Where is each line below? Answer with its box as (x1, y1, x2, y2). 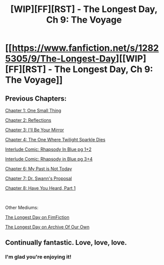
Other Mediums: (5, 204, 38, 210)
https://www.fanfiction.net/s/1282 (11, 43, 159, 54)
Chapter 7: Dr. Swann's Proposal (5, 175, 72, 181)
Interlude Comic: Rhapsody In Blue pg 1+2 (5, 146, 91, 152)
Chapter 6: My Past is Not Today (5, 166, 72, 171)
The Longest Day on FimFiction (5, 214, 70, 220)
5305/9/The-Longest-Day (5, 53, 116, 65)
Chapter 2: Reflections (5, 117, 51, 123)
